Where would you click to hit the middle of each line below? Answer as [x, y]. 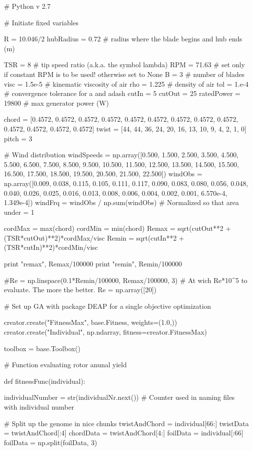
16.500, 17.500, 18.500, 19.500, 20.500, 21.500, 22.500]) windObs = [103, 174]
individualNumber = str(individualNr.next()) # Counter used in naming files [119, 397]
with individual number [39, 407]
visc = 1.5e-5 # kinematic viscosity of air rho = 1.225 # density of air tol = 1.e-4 [126, 84]
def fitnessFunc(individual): [45, 381]
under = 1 [19, 212]
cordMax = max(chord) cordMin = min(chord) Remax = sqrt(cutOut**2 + [117, 228]
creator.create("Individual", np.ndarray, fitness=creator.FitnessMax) [106, 332]
